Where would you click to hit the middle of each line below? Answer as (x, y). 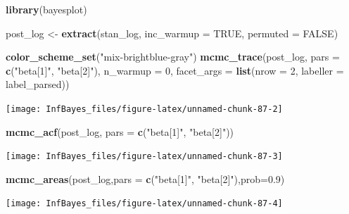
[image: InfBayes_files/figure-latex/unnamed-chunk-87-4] (144, 204)
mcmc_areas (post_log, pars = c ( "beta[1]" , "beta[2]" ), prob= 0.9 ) (145, 178)
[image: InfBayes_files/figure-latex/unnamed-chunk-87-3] (144, 157)
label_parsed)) (38, 84)
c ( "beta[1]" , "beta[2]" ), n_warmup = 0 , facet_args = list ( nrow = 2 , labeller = (175, 70)
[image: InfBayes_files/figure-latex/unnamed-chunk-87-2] (144, 109)
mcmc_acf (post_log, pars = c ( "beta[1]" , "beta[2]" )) (120, 131)
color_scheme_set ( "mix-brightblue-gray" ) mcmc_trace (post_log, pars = (173, 57)
